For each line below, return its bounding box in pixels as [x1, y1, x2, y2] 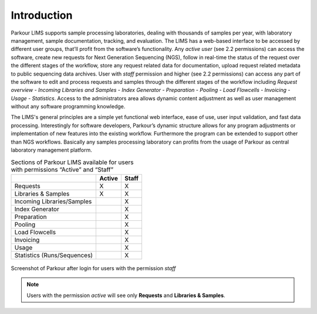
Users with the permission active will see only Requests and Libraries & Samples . [26, 292, 225, 299]
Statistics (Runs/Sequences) [14, 251, 93, 259]
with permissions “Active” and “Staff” [11, 165, 114, 173]
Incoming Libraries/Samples [14, 197, 92, 205]
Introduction [11, 9, 73, 22]
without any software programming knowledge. [11, 103, 126, 110]
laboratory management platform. [11, 146, 92, 153]
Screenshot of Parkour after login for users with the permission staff [11, 264, 176, 272]
